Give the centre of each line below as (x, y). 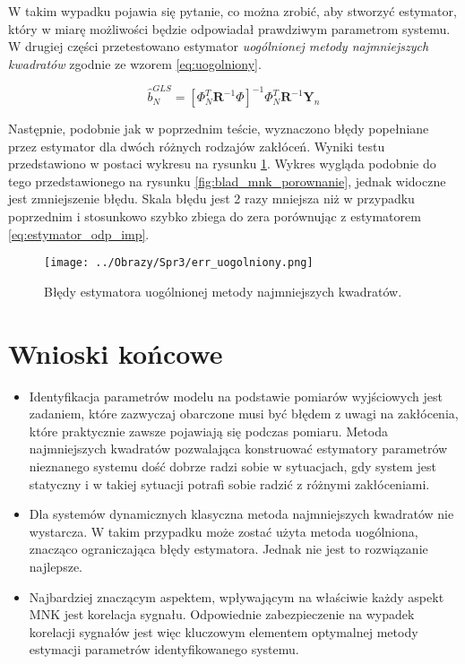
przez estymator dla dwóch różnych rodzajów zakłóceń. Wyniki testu (197, 146)
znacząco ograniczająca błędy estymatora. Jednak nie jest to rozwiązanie (228, 549)
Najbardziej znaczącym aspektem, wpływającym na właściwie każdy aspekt (237, 596)
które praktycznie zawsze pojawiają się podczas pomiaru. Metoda (208, 431)
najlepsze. (56, 566)
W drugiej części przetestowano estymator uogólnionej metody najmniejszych (219, 46)
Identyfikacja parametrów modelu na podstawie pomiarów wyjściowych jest (236, 396)
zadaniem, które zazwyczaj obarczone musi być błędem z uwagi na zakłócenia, (244, 414)
